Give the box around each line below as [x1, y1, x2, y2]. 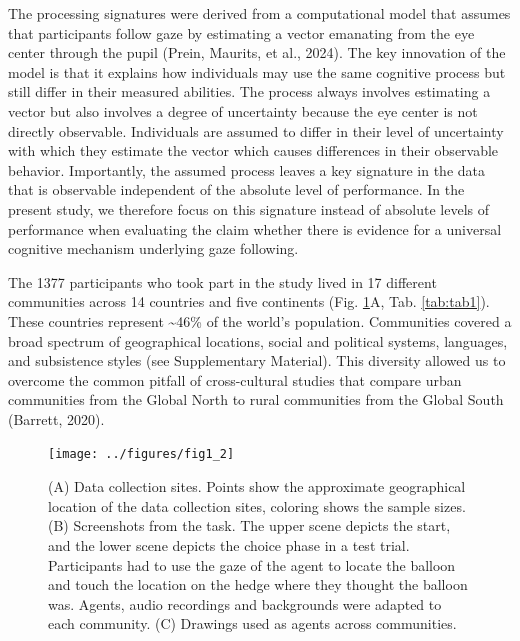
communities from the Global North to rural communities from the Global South [8, 389, 504, 410]
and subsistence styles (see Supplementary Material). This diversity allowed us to [8, 350, 506, 371]
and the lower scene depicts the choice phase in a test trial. [48, 534, 410, 555]
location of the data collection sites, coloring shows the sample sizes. [48, 495, 466, 516]
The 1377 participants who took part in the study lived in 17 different [8, 271, 437, 292]
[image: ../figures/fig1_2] [48, 447, 235, 462]
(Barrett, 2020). [8, 408, 105, 429]
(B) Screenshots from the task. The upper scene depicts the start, [48, 515, 451, 536]
